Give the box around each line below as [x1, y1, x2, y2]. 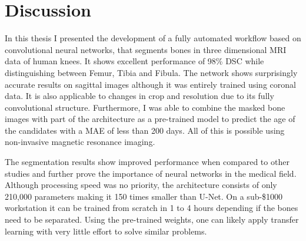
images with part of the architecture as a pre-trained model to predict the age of [5, 113, 295, 125]
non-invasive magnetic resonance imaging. [5, 136, 155, 148]
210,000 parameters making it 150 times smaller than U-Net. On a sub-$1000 [5, 190, 283, 202]
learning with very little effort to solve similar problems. [5, 225, 207, 237]
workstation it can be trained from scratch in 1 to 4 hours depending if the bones [5, 202, 298, 214]
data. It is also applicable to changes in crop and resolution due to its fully [5, 90, 274, 102]
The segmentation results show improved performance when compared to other [5, 156, 290, 168]
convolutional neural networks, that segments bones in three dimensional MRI [5, 43, 287, 55]
